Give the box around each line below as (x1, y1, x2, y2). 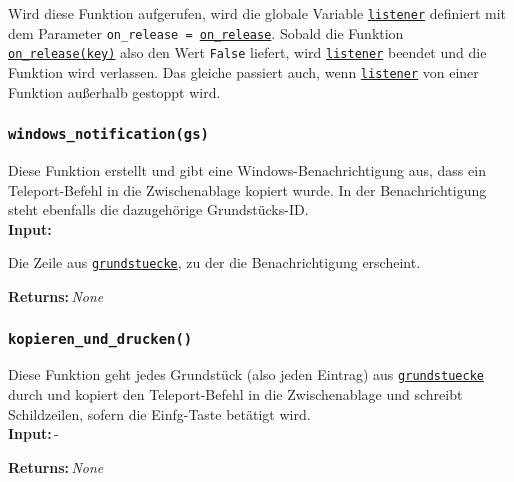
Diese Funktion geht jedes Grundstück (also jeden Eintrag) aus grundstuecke (8, 364, 484, 385)
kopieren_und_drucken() (8, 330, 193, 347)
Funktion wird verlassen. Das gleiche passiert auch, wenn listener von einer (8, 61, 479, 82)
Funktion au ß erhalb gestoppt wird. (8, 81, 221, 102)
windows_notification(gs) (8, 126, 209, 143)
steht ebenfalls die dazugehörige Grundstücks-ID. (8, 199, 309, 220)
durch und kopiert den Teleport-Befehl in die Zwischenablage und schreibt (8, 384, 463, 405)
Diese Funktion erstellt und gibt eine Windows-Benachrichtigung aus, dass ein (8, 160, 486, 180)
